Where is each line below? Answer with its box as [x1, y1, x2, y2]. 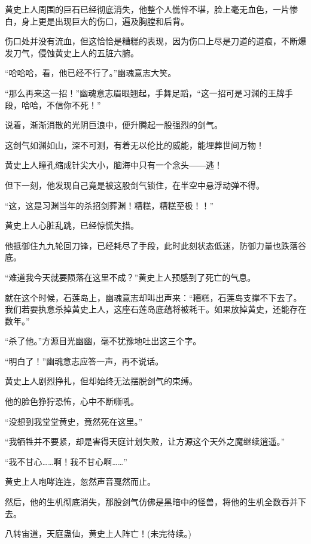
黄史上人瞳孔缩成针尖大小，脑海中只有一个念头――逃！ [5, 159, 222, 171]
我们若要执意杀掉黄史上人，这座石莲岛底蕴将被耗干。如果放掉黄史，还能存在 [5, 303, 306, 315]
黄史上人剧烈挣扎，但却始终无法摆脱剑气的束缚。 [5, 375, 197, 387]
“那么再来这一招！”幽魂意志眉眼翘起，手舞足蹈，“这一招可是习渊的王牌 [5, 86, 285, 99]
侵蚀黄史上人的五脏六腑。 [38, 46, 139, 59]
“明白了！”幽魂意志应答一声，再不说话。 [5, 354, 164, 367]
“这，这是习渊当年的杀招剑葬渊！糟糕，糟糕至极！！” [5, 199, 214, 211]
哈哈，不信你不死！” [21, 98, 101, 111]
